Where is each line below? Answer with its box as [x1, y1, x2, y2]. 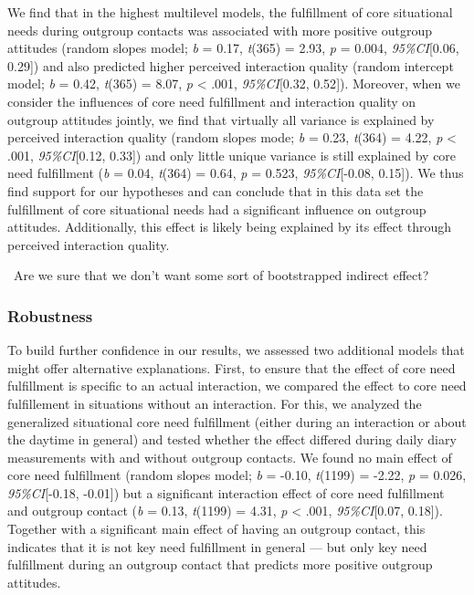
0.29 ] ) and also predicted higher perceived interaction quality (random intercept [7, 56, 454, 75]
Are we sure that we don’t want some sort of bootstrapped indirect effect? [13, 266, 429, 285]
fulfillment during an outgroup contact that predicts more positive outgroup [7, 555, 433, 574]
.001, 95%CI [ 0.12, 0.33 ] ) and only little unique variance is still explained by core [7, 145, 457, 164]
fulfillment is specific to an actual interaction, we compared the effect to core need [7, 376, 467, 395]
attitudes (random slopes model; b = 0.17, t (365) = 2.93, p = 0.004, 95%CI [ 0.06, [7, 38, 459, 57]
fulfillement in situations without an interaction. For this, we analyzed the [7, 393, 422, 412]
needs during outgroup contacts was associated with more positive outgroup [7, 20, 432, 39]
